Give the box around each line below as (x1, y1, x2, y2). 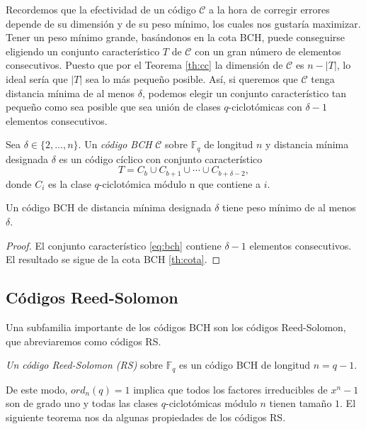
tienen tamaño (269, 396, 332, 411)
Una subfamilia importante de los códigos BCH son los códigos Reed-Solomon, (6, 320, 346, 335)
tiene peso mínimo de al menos (222, 200, 356, 215)
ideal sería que (6, 71, 68, 86)
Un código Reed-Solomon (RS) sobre (6, 357, 164, 372)
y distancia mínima (265, 137, 349, 152)
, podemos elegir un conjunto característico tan (142, 85, 347, 100)
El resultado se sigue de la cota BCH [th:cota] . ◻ (6, 252, 221, 267)
